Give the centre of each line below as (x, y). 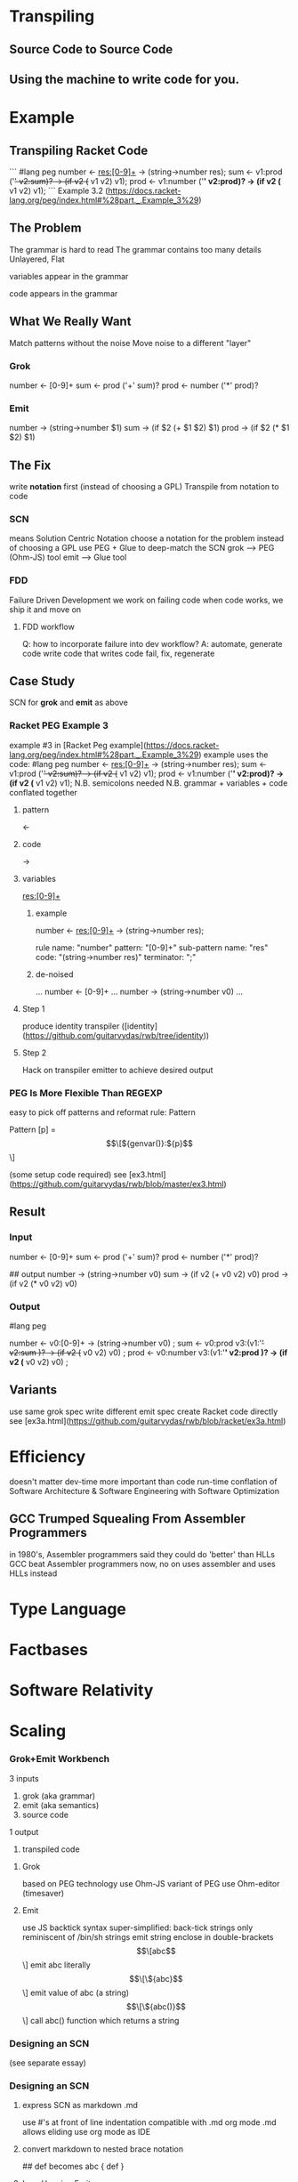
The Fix (30, 465)
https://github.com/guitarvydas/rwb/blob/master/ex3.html (118, 1184)
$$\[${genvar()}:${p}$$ (149, 1144)
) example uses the (234, 755)
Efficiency (48, 1456)
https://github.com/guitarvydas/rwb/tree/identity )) (117, 1035)
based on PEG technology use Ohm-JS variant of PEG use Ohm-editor (151, 1883)
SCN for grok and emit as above (69, 703)
